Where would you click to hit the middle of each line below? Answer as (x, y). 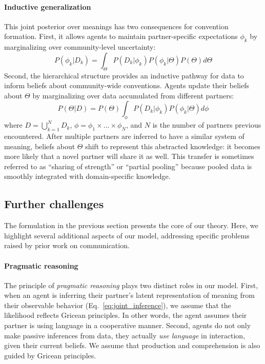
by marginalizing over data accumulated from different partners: (133, 95)
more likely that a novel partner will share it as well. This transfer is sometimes (129, 156)
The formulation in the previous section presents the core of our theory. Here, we (131, 225)
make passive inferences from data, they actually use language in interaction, (125, 335)
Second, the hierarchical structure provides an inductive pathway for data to (124, 75)
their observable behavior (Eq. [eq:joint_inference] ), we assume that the (118, 305)
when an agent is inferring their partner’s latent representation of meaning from (130, 295)
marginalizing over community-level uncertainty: (80, 47)
